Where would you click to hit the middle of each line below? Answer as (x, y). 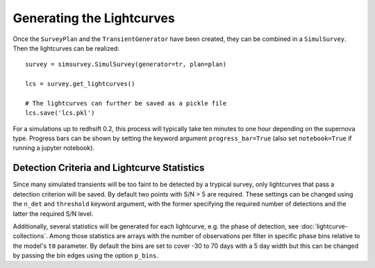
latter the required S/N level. (53, 213)
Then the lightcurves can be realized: (66, 48)
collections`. (30, 236)
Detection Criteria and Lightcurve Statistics (109, 168)
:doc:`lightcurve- (324, 226)
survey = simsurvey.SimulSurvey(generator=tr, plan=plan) (126, 65)
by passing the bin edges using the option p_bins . (86, 256)
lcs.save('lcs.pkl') (60, 113)
